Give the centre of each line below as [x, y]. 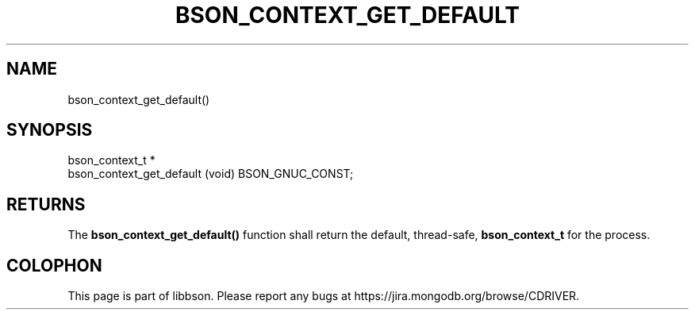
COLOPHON [54, 265]
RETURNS [46, 204]
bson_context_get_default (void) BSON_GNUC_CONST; [211, 174]
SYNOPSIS [50, 130]
